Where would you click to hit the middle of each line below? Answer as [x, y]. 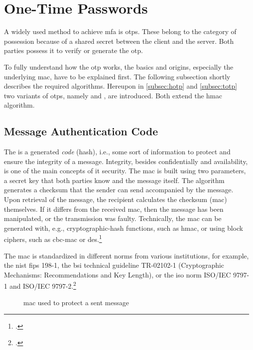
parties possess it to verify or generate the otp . [73, 50]
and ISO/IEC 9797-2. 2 [43, 285]
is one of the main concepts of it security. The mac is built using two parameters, [125, 171]
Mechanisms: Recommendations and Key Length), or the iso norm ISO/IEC [117, 274]
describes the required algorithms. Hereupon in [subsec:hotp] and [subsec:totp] [121, 86]
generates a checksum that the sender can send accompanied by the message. [119, 190]
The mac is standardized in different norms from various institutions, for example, [126, 255]
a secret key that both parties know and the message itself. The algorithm [114, 180]
